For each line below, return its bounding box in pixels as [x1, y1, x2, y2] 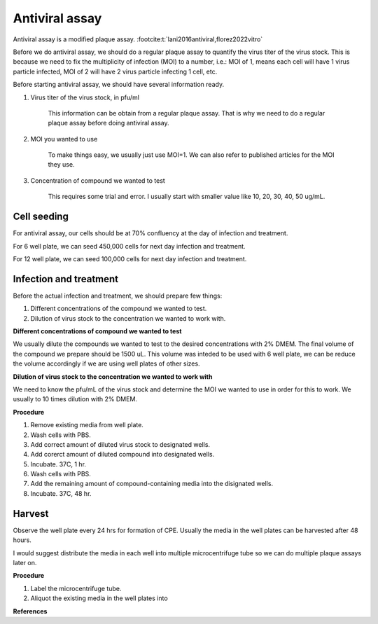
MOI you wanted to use [30, 134, 98, 143]
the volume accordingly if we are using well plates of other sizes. [13, 359, 200, 368]
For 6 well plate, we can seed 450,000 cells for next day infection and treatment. [13, 242, 246, 250]
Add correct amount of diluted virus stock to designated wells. [30, 440, 210, 448]
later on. [13, 558, 37, 567]
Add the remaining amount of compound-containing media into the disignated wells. [30, 480, 273, 488]
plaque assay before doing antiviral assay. [48, 119, 169, 127]
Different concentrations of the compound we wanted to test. [30, 305, 207, 313]
